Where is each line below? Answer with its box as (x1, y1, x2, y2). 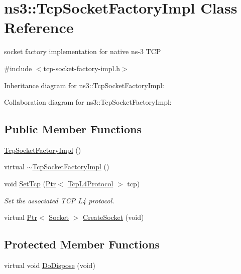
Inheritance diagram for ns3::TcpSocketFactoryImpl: (4, 80, 164, 90)
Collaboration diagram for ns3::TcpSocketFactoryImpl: (4, 97, 172, 107)
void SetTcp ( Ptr (4, 178, 56, 189)
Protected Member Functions (4, 236, 160, 252)
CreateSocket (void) (83, 212, 144, 222)
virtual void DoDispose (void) (4, 260, 95, 270)
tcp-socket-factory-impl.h (43, 63, 120, 73)
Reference (4, 17, 74, 38)
